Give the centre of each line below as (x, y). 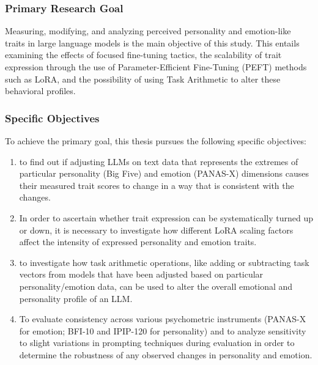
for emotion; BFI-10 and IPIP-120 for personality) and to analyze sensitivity (163, 330)
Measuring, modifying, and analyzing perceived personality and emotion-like (148, 31)
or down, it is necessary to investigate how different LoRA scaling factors (156, 230)
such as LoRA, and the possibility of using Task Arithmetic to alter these (143, 79)
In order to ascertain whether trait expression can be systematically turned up (166, 217)
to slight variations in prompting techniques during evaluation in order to (157, 343)
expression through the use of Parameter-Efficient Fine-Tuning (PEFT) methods (156, 67)
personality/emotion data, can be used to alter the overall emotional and (156, 286)
